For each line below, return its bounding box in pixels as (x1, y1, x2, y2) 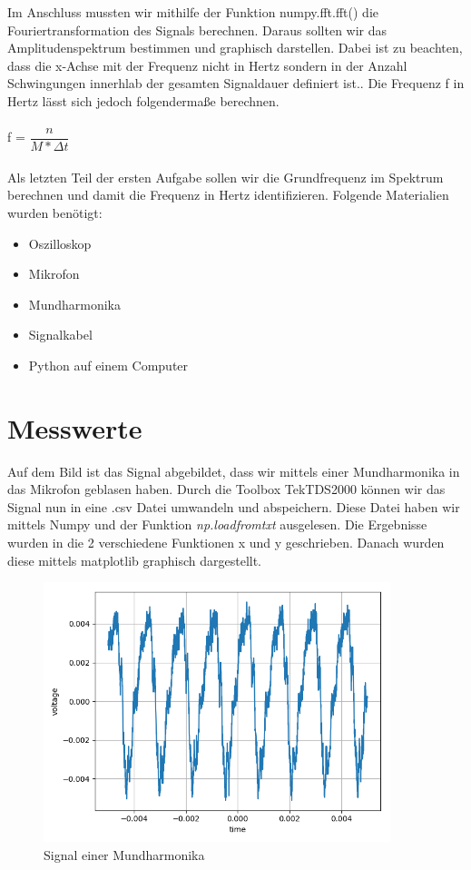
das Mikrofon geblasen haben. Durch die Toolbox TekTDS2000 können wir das (7, 479, 446, 499)
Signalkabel (28, 325, 93, 344)
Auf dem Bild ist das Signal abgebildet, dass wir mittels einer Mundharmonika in (7, 461, 460, 480)
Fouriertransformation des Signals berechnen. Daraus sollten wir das (7, 20, 388, 39)
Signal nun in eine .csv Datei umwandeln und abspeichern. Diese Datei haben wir (7, 497, 460, 516)
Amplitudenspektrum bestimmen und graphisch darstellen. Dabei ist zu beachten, (7, 38, 463, 57)
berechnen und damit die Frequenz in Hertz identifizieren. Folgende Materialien (7, 185, 449, 204)
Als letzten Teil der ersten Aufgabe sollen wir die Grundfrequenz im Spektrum (7, 167, 444, 186)
